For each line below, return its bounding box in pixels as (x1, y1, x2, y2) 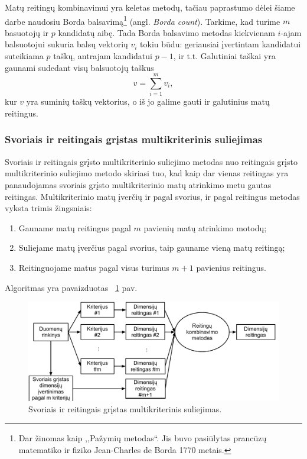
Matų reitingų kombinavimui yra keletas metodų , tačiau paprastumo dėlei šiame (5, 1, 295, 13)
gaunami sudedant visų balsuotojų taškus (5, 61, 154, 73)
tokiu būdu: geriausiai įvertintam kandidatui (140, 38, 301, 50)
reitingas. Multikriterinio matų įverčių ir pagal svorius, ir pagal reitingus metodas (5, 190, 300, 202)
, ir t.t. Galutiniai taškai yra (173, 50, 276, 62)
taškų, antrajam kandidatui (53, 50, 152, 62)
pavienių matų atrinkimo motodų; (143, 221, 267, 234)
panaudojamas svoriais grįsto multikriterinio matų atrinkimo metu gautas (5, 178, 272, 190)
